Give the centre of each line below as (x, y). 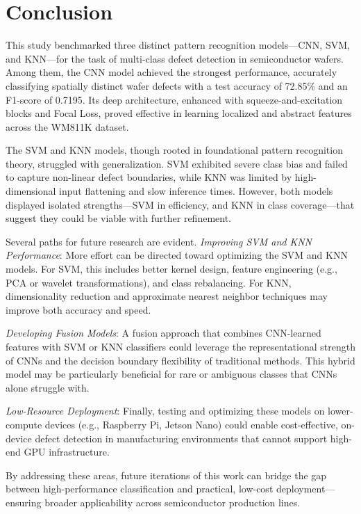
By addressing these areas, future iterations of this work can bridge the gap (166, 475)
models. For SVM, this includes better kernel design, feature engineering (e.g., (171, 269)
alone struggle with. (48, 387)
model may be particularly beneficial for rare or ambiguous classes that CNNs (171, 374)
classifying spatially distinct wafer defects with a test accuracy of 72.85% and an (177, 85)
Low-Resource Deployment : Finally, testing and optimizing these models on (165, 411)
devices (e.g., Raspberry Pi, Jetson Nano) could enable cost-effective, (191, 424)
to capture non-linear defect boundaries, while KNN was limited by (149, 177)
